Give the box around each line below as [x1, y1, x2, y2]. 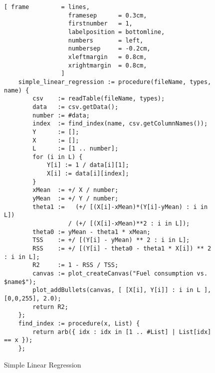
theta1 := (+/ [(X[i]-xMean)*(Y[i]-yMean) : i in [32, 203, 208, 210]
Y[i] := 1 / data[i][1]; [46, 161, 129, 169]
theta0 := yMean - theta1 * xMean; [32, 228, 151, 235]
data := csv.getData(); [32, 103, 119, 110]
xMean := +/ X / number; [32, 186, 119, 194]
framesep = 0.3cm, [68, 11, 147, 19]
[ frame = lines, [4, 3, 90, 10]
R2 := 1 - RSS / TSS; [32, 261, 119, 269]
